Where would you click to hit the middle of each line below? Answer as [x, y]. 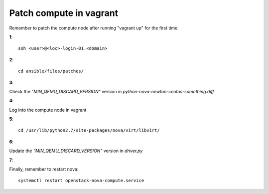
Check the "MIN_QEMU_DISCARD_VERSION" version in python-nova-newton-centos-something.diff [112, 91]
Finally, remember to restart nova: [44, 169]
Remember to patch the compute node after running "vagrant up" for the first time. [94, 28]
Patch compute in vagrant [64, 13]
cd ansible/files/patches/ [51, 71]
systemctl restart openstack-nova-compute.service [81, 181]
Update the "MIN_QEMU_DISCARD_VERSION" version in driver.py [76, 151]
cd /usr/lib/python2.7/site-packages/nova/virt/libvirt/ [89, 130]
